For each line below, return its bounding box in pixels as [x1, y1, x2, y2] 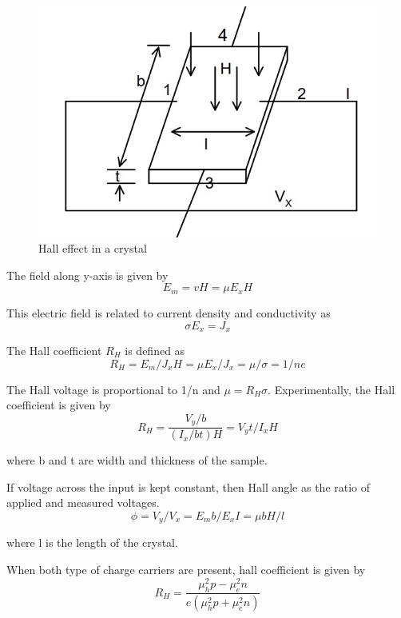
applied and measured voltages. [6, 494, 160, 511]
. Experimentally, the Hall [268, 381, 395, 397]
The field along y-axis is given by [6, 266, 169, 283]
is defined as [125, 341, 185, 358]
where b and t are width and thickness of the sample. [6, 452, 268, 468]
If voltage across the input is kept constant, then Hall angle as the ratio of [6, 478, 371, 495]
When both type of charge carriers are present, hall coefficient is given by [6, 561, 366, 578]
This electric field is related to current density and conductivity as [6, 304, 331, 321]
